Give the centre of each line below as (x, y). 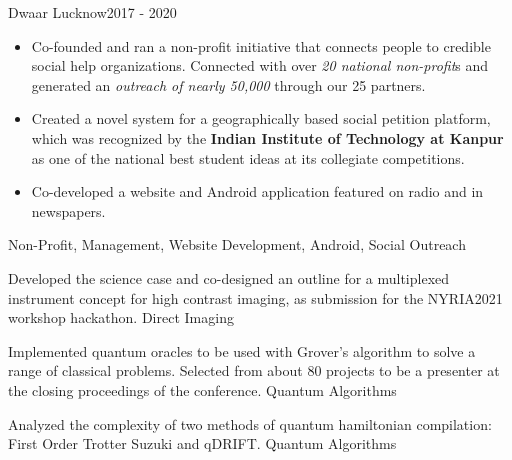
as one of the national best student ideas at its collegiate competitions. (248, 157)
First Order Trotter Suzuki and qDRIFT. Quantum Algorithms (202, 443)
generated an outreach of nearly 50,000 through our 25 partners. (228, 84)
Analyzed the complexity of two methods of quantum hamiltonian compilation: (250, 423)
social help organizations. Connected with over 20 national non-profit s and (260, 65)
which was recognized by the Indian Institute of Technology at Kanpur (267, 137)
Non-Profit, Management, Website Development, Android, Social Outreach (237, 244)
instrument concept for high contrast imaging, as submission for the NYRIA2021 (255, 297)
